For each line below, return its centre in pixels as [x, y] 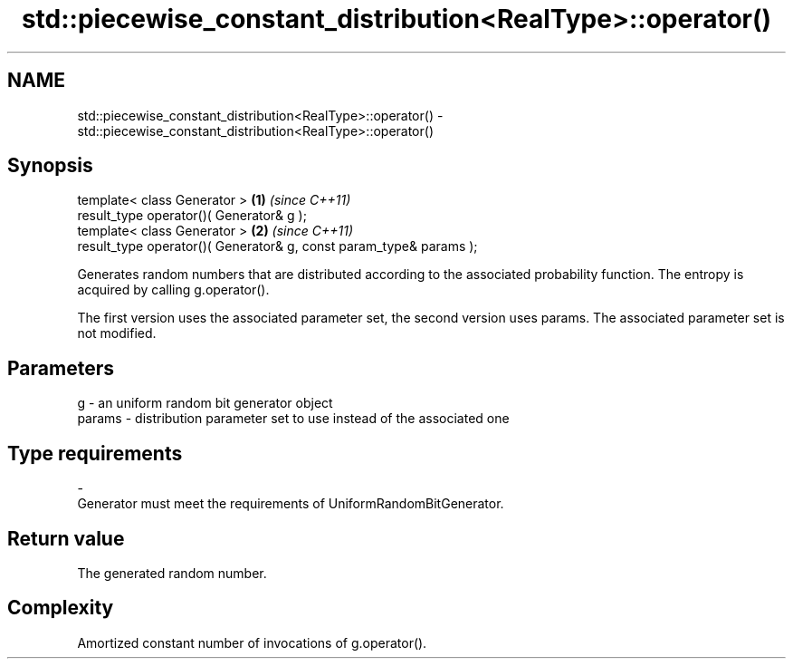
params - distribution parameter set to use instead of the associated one [293, 419]
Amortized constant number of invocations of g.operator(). [252, 642]
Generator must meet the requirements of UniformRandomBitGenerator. [291, 504]
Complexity [61, 608]
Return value [66, 538]
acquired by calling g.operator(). [173, 290]
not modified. [117, 333]
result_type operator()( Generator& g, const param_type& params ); [277, 246]
